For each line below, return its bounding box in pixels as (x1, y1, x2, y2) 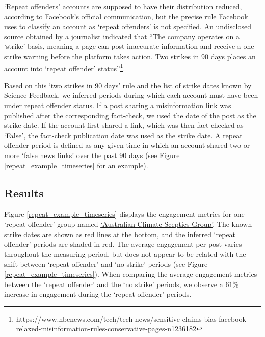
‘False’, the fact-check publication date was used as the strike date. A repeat (4, 129, 243, 140)
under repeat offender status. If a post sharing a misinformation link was (4, 100, 231, 110)
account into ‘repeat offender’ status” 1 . (4, 61, 125, 73)
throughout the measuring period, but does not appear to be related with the (4, 248, 246, 259)
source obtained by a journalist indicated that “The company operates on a (4, 31, 240, 41)
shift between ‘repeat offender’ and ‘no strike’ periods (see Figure (4, 258, 208, 269)
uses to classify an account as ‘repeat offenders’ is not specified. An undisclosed (4, 21, 251, 32)
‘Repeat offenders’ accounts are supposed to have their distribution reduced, (4, 1, 242, 11)
